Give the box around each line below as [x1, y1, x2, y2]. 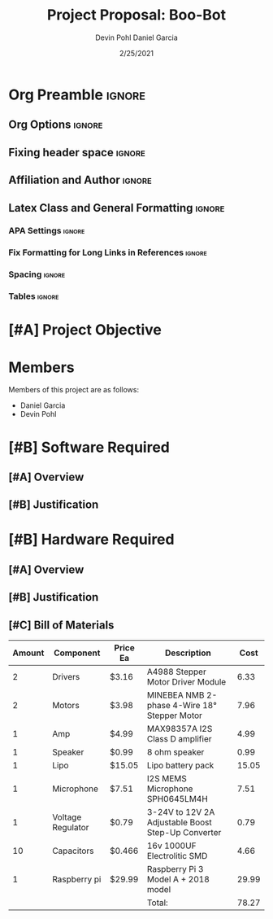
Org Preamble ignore [8, 85, 146, 103]
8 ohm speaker [146, 746, 205, 758]
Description [165, 647, 211, 659]
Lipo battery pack [146, 759, 214, 771]
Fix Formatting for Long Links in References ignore [8, 247, 207, 258]
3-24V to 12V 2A [146, 807, 215, 818]
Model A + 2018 [146, 873, 210, 885]
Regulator [52, 822, 89, 834]
